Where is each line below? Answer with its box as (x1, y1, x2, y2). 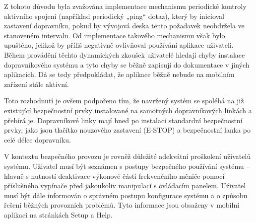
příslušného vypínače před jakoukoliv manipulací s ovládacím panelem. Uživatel (4, 180, 246, 191)
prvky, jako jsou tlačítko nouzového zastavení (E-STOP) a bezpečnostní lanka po (4, 125, 251, 135)
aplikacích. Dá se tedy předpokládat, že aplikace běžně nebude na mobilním (4, 69, 235, 79)
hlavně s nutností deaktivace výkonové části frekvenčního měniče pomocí (4, 170, 225, 181)
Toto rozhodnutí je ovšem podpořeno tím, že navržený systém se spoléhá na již (4, 95, 244, 106)
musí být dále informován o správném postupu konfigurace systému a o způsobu (4, 190, 248, 200)
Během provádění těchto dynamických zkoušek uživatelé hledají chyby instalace (4, 49, 245, 60)
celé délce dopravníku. (4, 134, 71, 145)
